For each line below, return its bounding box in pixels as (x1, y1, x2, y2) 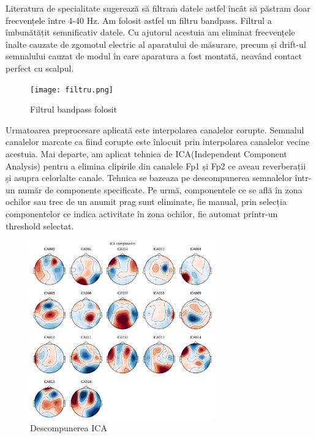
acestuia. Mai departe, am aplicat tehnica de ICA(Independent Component (6, 147, 287, 160)
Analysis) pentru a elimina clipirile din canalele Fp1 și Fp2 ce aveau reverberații (6, 159, 306, 172)
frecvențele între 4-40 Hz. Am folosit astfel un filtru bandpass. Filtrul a (6, 13, 272, 26)
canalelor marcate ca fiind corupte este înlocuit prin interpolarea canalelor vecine (6, 135, 310, 148)
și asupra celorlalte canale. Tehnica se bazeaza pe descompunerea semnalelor (6, 171, 292, 184)
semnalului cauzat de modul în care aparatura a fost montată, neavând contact (6, 50, 303, 62)
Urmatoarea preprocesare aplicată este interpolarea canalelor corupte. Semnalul (6, 123, 304, 136)
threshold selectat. (6, 219, 74, 232)
